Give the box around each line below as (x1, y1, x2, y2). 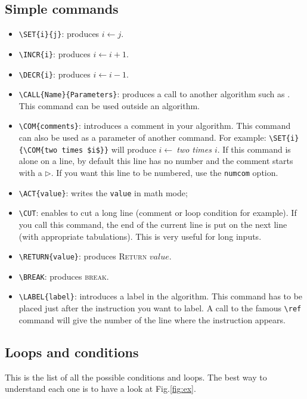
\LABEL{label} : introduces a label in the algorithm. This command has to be (18, 290, 303, 302)
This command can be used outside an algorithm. (18, 99, 200, 112)
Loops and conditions (5, 342, 139, 361)
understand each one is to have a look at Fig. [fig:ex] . (5, 382, 196, 395)
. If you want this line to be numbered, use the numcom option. (51, 166, 278, 178)
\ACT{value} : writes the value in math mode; (18, 186, 188, 199)
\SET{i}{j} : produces (18, 27, 100, 40)
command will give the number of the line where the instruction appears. (18, 313, 286, 326)
